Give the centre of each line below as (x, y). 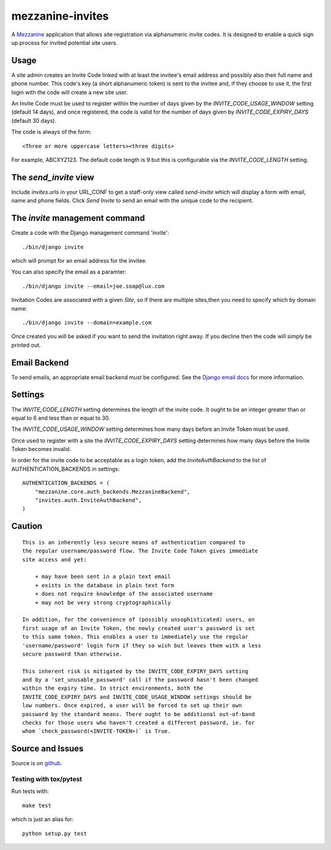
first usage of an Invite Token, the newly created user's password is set (139, 628)
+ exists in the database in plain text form (105, 585)
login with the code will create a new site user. (70, 92)
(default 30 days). (34, 120)
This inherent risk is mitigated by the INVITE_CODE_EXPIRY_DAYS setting (135, 671)
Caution (27, 526)
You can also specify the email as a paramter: (69, 272)
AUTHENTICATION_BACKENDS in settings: (66, 469)
